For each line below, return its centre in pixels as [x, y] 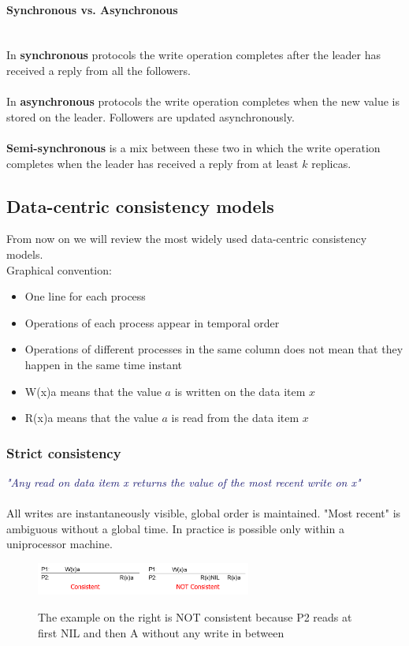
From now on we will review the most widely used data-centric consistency [187, 239]
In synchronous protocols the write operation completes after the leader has [193, 55]
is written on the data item [240, 391]
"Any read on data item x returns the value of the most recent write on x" [184, 482]
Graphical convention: [59, 269]
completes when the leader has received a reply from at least [152, 163]
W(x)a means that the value [93, 391]
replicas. [331, 163]
